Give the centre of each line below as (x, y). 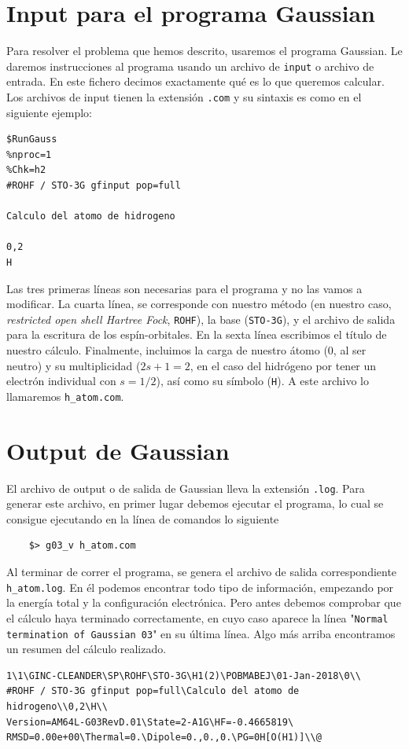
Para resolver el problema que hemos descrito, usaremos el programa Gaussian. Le (204, 51)
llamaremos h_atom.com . (65, 396)
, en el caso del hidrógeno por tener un (283, 365)
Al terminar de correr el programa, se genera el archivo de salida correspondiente (202, 572)
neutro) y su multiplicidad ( (74, 365)
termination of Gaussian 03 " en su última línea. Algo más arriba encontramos (201, 633)
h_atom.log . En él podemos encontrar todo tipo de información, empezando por (200, 587)
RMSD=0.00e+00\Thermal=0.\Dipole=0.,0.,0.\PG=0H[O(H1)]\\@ (164, 738)
